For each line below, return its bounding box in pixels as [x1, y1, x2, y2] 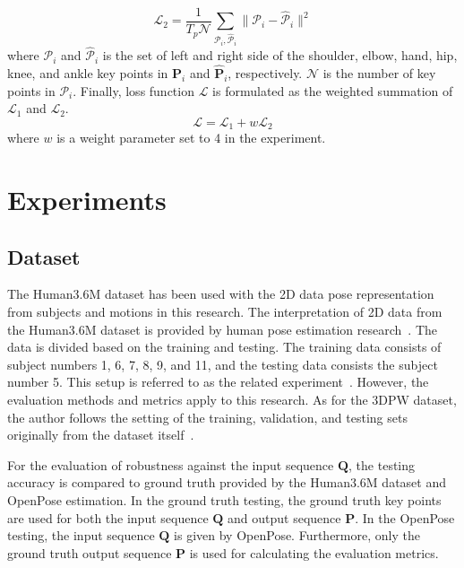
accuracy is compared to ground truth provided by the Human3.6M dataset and [7, 473, 446, 492]
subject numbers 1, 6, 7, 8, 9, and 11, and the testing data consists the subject [7, 354, 438, 373]
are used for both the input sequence [7, 508, 209, 527]
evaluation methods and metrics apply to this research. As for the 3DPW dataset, [7, 390, 457, 408]
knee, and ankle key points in [7, 64, 168, 83]
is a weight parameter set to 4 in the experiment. [56, 128, 326, 147]
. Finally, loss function [73, 81, 194, 100]
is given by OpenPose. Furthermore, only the [174, 526, 420, 545]
